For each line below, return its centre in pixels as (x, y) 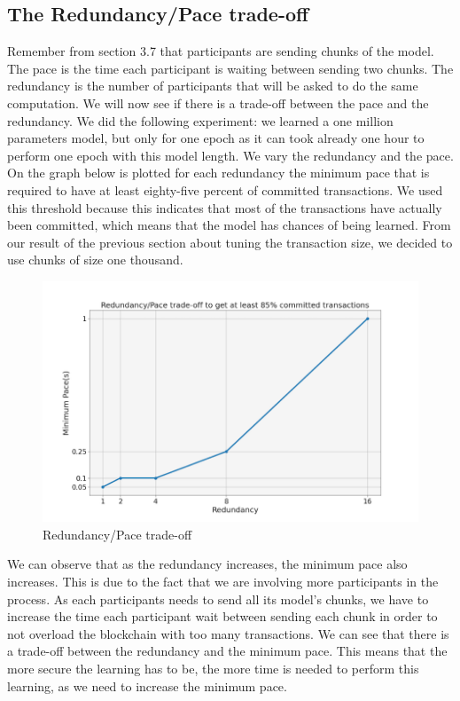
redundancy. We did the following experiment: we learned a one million (200, 120)
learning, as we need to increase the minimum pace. (147, 685)
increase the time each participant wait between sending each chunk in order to (222, 616)
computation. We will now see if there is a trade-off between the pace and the (218, 102)
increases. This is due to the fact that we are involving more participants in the (223, 581)
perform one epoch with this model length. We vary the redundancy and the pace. (230, 155)
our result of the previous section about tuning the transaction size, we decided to (230, 242)
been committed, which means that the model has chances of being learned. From (229, 225)
